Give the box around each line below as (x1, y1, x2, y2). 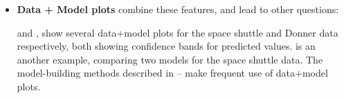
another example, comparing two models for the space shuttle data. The (17, 52, 323, 66)
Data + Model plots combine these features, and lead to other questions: (17, 2, 339, 16)
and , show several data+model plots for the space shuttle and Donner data (17, 25, 338, 39)
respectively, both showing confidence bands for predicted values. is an (17, 39, 316, 53)
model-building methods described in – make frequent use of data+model (17, 66, 328, 80)
